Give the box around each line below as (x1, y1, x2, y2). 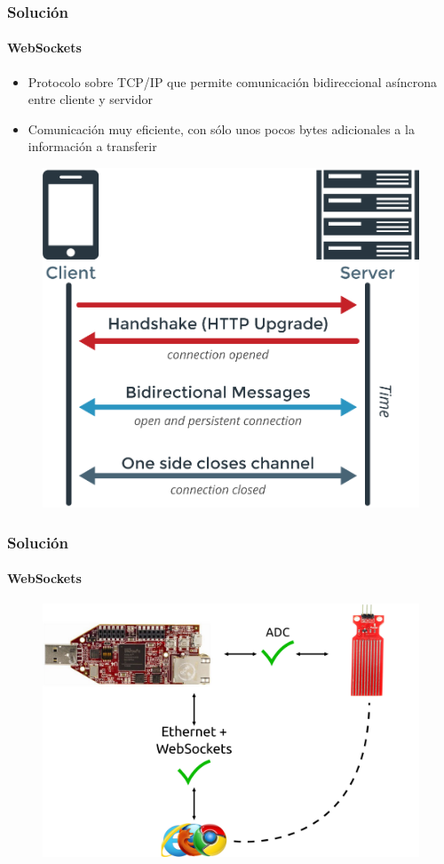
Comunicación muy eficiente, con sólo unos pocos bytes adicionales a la (28, 119, 415, 138)
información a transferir (28, 137, 157, 156)
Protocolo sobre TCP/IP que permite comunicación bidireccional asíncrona (28, 72, 438, 91)
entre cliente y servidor (28, 90, 153, 108)
